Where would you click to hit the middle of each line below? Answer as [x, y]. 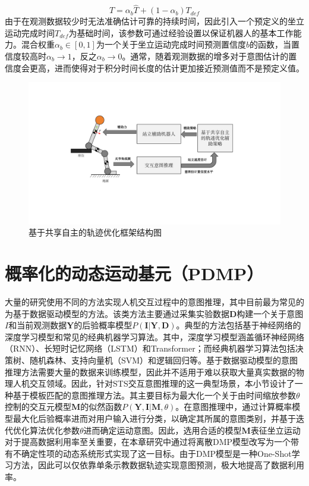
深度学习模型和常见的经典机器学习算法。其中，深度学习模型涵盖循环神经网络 [154, 336]
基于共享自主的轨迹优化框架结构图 [95, 232]
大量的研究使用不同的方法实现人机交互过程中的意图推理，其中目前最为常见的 [154, 302]
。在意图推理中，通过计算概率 [234, 407]
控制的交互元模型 [38, 407]
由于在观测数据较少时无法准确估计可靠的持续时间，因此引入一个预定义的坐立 [154, 21]
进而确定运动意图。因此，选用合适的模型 [163, 430]
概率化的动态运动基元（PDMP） [134, 273]
